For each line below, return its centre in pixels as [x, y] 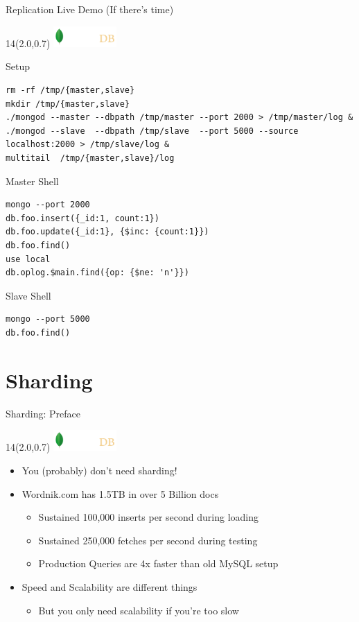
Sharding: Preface [43, 413]
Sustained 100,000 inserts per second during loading [149, 517]
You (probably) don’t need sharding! [99, 470]
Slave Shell [28, 295]
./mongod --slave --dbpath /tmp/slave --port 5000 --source [152, 131]
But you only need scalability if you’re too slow [139, 610]
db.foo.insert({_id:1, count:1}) [82, 218]
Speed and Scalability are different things [110, 587]
